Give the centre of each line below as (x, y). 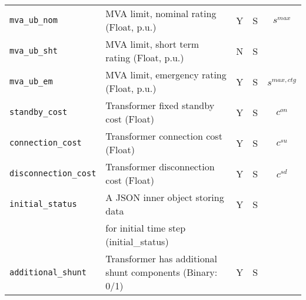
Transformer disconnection (160, 167)
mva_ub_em (31, 81)
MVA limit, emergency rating (166, 75)
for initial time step (146, 228)
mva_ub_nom (34, 20)
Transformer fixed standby (160, 105)
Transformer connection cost (164, 136)
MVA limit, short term (152, 44)
